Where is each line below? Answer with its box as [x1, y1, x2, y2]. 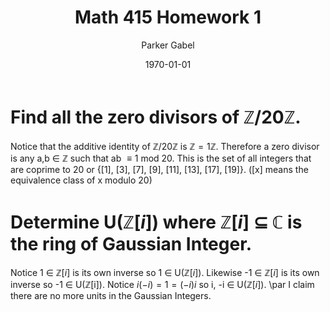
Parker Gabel [141, 39, 195, 51]
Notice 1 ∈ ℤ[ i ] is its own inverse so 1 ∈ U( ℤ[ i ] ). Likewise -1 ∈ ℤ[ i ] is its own [10, 266, 320, 278]
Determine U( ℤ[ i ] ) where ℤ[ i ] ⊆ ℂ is [10, 211, 303, 233]
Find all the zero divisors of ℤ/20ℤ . [10, 106, 302, 128]
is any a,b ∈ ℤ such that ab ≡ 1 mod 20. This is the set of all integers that [10, 152, 312, 164]
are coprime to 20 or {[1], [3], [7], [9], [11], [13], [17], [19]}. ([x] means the [10, 163, 309, 175]
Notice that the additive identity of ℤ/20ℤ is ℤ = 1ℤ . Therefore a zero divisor [10, 140, 320, 152]
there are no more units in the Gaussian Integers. [10, 289, 212, 301]
